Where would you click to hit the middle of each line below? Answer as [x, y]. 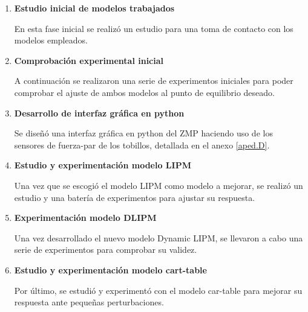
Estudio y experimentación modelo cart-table [110, 269]
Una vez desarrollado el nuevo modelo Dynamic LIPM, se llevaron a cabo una [159, 237]
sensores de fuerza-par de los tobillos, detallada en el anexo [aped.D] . [142, 145]
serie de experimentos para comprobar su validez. [106, 250]
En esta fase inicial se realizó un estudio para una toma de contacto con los [154, 28]
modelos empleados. [51, 40]
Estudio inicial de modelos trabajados [94, 8]
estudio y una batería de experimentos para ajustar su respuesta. [135, 197]
